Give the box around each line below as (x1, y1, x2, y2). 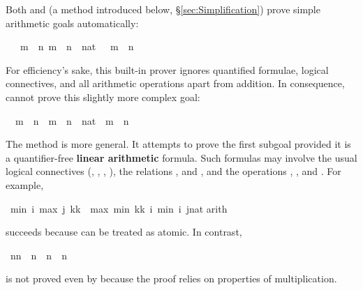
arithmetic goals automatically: (6, 15, 139, 30)
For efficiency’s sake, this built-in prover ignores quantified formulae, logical (6, 62, 329, 77)
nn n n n (10, 247, 67, 262)
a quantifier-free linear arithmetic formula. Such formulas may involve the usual (6, 150, 357, 165)
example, (6, 177, 44, 192)
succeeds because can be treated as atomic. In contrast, (6, 224, 242, 239)
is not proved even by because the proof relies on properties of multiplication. (6, 271, 337, 286)
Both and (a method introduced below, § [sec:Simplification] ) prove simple (6, 2, 320, 16)
